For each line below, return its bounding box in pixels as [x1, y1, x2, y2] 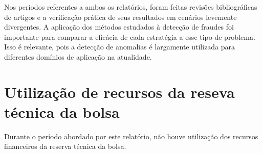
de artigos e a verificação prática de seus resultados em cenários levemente [4, 11, 237, 22]
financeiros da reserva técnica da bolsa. [4, 141, 126, 151]
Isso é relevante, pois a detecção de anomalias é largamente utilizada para [4, 41, 235, 52]
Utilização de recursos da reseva [4, 81, 235, 102]
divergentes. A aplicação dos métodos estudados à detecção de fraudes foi [4, 21, 234, 32]
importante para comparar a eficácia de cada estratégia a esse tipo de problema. [4, 31, 255, 42]
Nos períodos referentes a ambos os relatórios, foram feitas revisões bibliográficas [4, 2, 257, 12]
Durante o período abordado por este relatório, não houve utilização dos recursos [4, 131, 258, 141]
